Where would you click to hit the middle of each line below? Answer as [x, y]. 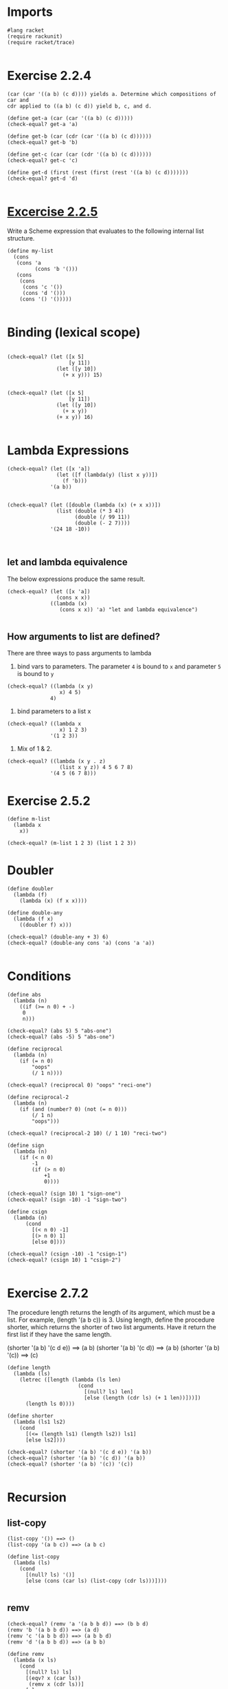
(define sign [26, 1146]
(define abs [24, 995]
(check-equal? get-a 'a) [43, 124]
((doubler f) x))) [46, 925]
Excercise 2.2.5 [53, 212]
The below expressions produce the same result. [76, 579]
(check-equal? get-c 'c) [43, 160]
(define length [29, 1368]
